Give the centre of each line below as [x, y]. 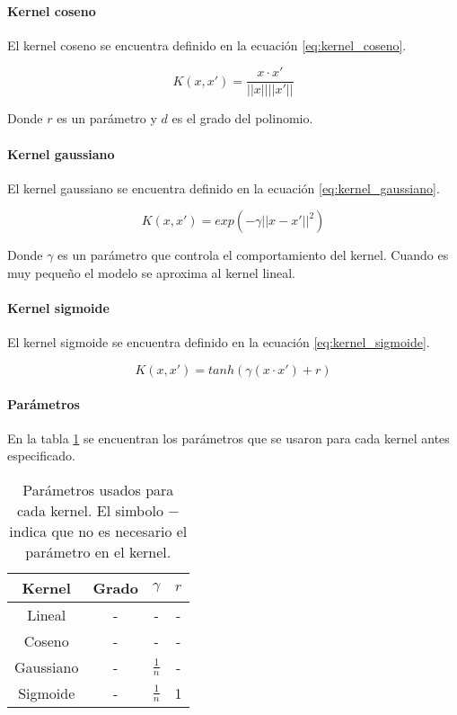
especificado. [41, 456]
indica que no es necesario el [98, 531]
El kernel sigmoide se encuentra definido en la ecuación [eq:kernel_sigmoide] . [219, 342]
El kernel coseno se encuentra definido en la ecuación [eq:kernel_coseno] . [207, 45]
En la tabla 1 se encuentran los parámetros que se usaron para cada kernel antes [228, 438]
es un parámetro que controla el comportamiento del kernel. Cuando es [253, 255]
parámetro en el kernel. [98, 552]
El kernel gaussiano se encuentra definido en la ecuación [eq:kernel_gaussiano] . [224, 188]
